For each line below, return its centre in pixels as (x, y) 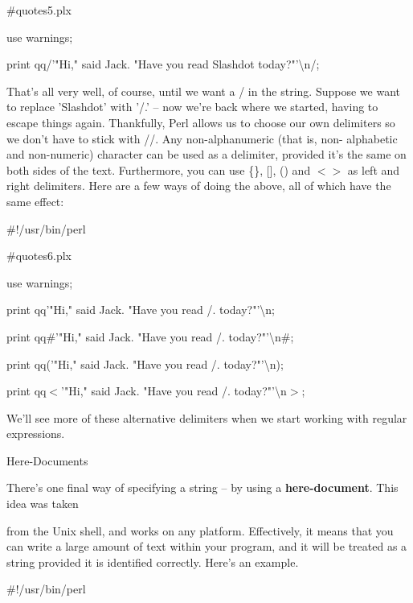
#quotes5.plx (39, 10)
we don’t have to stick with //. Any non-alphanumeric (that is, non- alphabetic (202, 138)
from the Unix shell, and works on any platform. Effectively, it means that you (200, 530)
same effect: (35, 201)
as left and (374, 169)
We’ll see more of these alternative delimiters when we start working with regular (207, 417)
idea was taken (43, 504)
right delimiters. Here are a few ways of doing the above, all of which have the (199, 186)
